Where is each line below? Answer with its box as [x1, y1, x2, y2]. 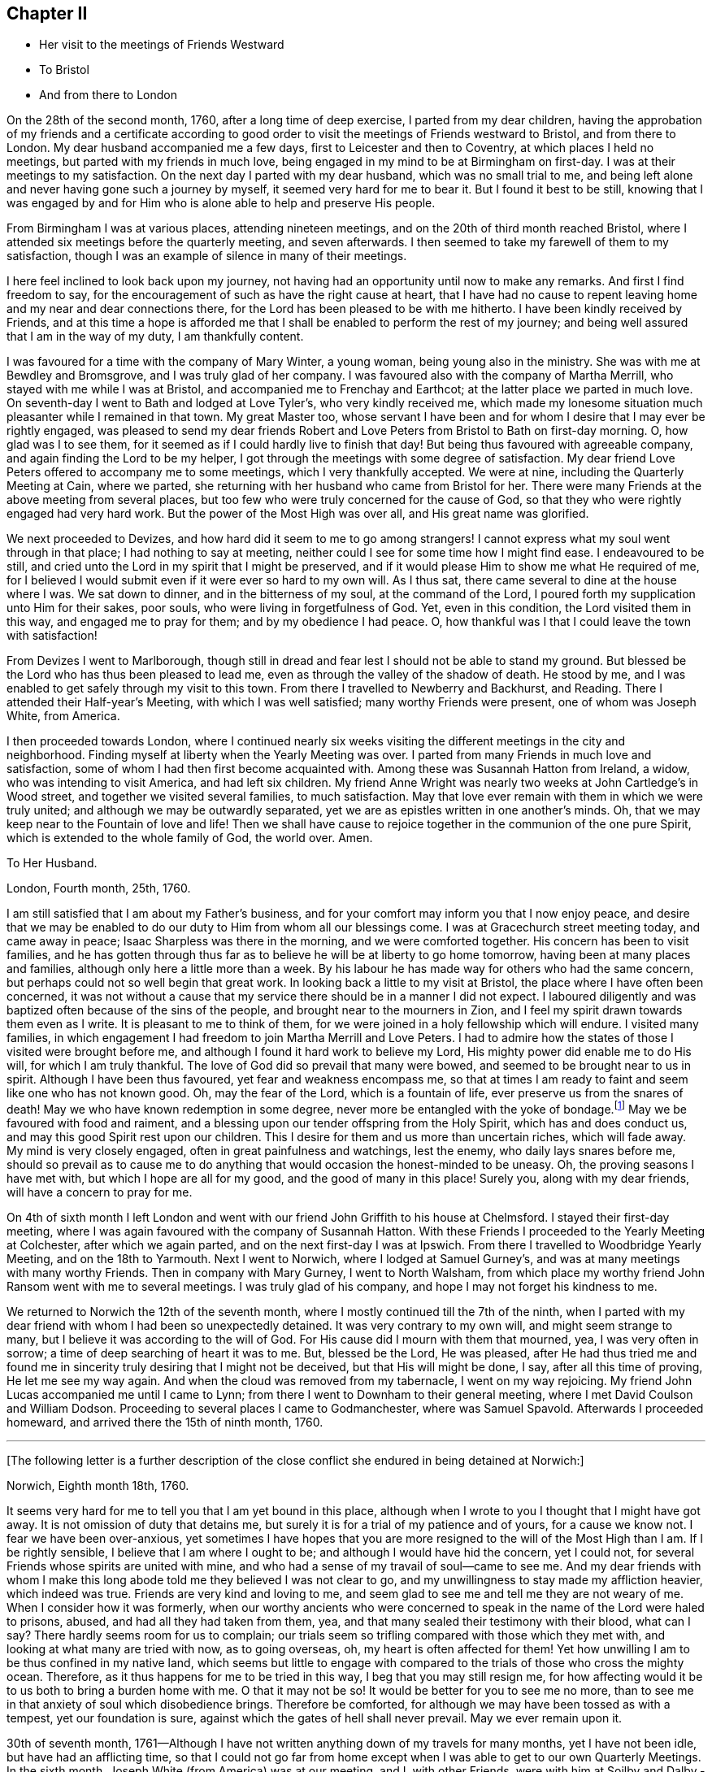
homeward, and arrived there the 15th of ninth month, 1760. [7, 1415, 323, 1430]
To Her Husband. [7, 856, 98, 871]
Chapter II [7, 3, 88, 24]
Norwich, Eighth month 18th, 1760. [7, 1479, 189, 1493]
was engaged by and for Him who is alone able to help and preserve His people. [7, 196, 436, 211]
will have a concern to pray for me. [7, 1185, 193, 1200]
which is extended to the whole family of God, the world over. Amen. [7, 831, 373, 845]
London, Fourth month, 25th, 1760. [7, 881, 191, 896]
